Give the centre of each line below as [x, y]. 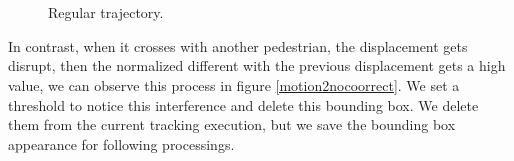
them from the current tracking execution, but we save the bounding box [232, 124]
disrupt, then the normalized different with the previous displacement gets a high [257, 65]
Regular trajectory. [106, 12]
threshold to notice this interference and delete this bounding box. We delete [243, 104]
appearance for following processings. [121, 143]
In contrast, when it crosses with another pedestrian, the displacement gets [238, 45]
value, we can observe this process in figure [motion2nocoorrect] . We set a [234, 84]
